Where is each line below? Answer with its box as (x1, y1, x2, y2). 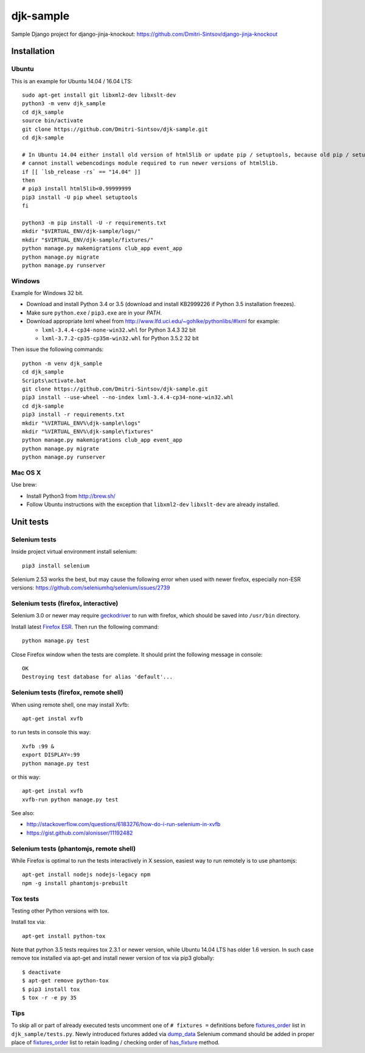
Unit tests (11, 516, 49, 527)
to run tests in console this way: (11, 729, 91, 736)
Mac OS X (11, 468, 41, 477)
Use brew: (11, 481, 37, 488)
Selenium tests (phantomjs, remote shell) (11, 844, 136, 853)
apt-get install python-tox (22, 933, 106, 939)
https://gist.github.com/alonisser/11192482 (26, 829, 133, 836)
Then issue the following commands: (11, 346, 103, 353)
